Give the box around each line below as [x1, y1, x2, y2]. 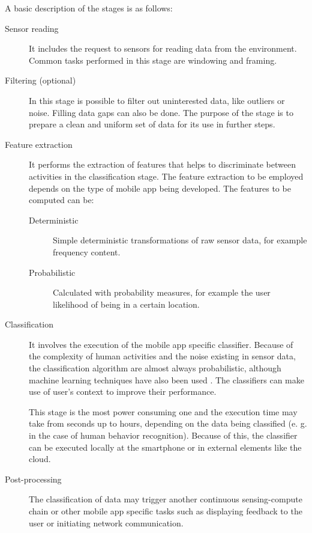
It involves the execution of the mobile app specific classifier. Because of [29, 338, 293, 350]
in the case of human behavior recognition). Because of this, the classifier [29, 429, 298, 442]
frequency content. [53, 245, 121, 258]
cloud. [29, 452, 51, 465]
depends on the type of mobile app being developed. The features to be [29, 181, 291, 194]
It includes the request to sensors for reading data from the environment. [29, 42, 297, 55]
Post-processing [5, 472, 62, 485]
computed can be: [29, 193, 94, 206]
